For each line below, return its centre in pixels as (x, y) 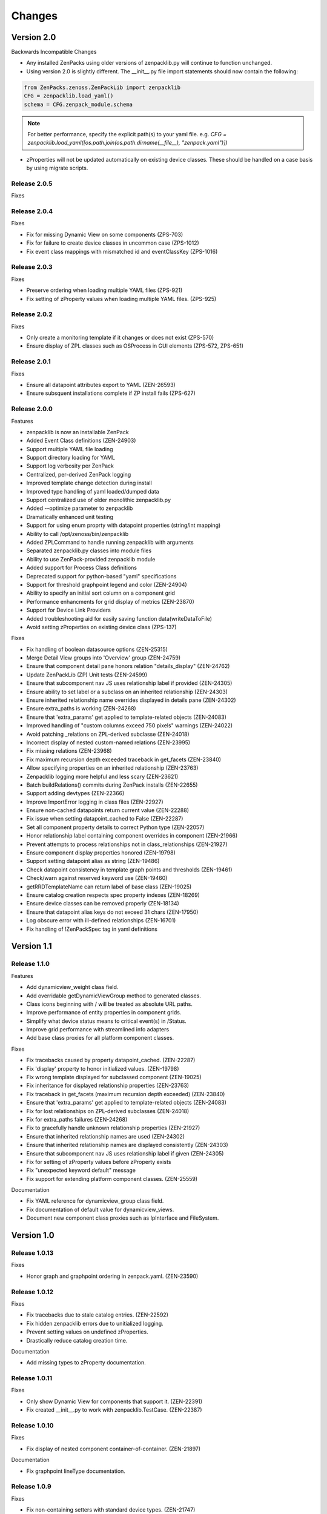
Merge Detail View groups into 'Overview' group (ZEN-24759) (104, 658)
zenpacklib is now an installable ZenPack (78, 432)
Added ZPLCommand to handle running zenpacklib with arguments (110, 542)
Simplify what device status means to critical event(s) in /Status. (107, 1021)
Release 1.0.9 (31, 1487)
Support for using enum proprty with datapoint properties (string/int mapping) (124, 525)
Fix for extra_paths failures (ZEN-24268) (77, 1119)
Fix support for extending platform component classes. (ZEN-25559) (112, 1178)
